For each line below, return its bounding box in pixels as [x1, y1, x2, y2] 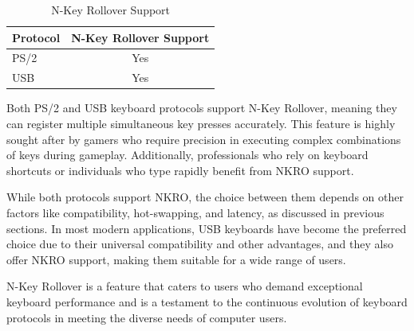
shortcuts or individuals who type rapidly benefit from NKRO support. [6, 162, 354, 178]
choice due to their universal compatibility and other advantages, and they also [6, 236, 393, 252]
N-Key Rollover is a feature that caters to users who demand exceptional [6, 278, 363, 294]
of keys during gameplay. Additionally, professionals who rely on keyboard [6, 146, 369, 163]
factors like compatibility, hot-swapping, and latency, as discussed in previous [6, 204, 384, 220]
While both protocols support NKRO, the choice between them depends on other [6, 189, 404, 205]
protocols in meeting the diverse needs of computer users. [6, 309, 287, 325]
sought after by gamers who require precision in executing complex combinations [6, 130, 401, 147]
